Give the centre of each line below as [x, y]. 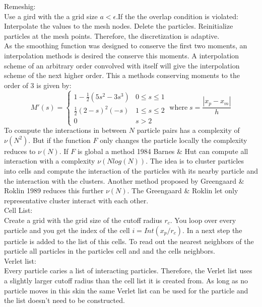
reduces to [20, 151]
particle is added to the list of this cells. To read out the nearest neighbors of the [129, 241]
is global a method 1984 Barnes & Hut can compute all [163, 151]
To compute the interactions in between [65, 130]
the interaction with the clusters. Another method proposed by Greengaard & [124, 180]
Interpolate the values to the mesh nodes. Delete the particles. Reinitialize [119, 26]
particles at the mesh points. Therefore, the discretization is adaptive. [112, 35]
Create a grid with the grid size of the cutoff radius [83, 220]
